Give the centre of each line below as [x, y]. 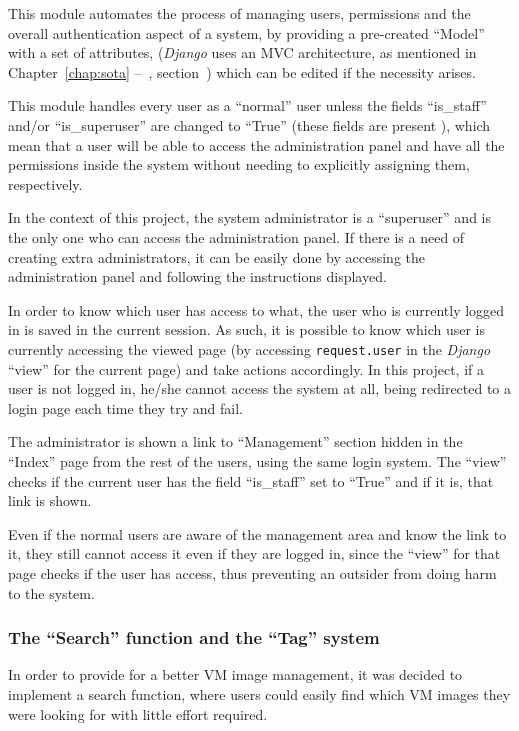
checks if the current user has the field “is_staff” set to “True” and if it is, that [251, 480]
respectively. [45, 183]
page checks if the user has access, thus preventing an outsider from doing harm [252, 572]
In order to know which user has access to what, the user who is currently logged [256, 309]
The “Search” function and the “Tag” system [194, 637]
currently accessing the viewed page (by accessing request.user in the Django [249, 348]
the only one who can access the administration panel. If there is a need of [236, 236]
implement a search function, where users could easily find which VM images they [259, 693]
